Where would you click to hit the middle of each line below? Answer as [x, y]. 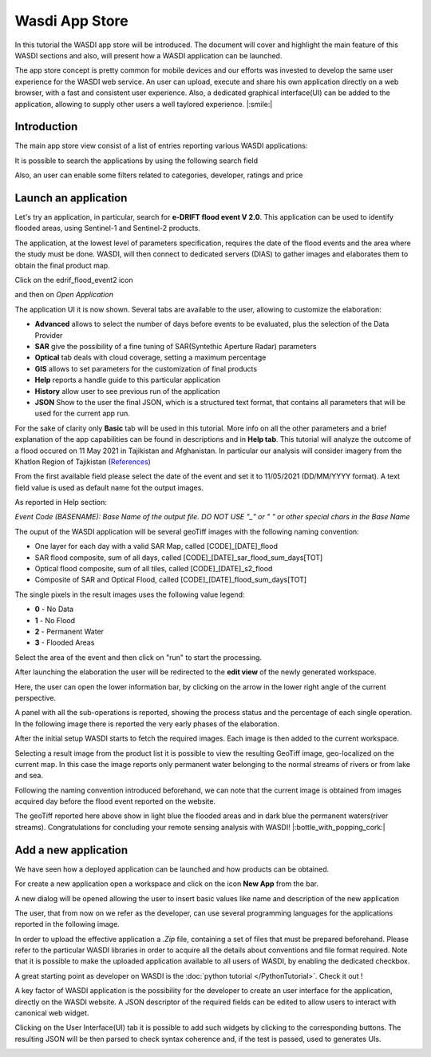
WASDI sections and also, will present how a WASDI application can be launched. [148, 55]
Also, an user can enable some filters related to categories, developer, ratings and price [159, 175]
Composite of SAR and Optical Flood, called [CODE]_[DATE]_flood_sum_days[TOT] [171, 580]
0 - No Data [54, 609]
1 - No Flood [55, 620]
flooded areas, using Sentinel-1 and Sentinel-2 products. [108, 228]
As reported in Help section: [61, 503]
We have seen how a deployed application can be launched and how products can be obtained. [172, 869]
